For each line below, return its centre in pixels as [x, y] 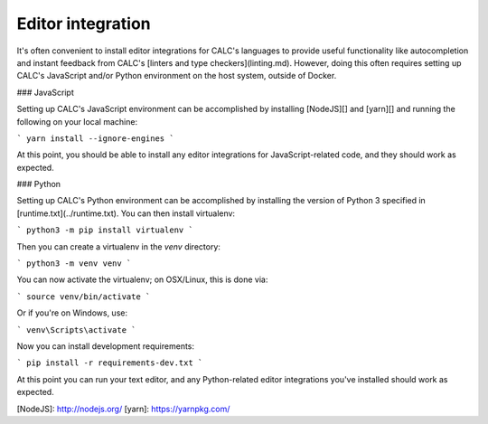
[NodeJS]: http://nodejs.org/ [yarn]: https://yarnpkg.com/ [123, 409]
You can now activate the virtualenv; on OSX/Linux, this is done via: [142, 279]
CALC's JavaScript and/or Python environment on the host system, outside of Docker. [177, 76]
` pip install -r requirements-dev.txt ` [110, 363]
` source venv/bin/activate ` [84, 297]
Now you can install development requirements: [105, 346]
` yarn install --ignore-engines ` [96, 138]
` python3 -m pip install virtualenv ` [105, 230]
